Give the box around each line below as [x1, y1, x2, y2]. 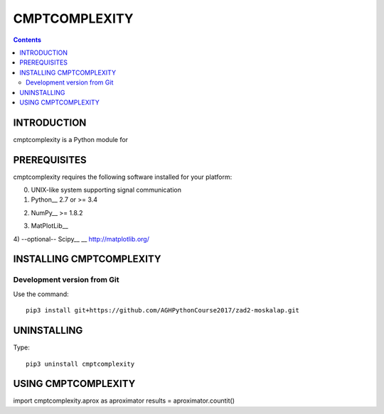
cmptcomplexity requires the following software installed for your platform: [13, 173, 233, 181]
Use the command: [13, 290, 69, 298]
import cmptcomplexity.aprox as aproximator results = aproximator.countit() [13, 396, 235, 405]
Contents [13, 36, 42, 44]
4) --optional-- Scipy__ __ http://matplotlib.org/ [13, 234, 149, 243]
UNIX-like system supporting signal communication [31, 185, 181, 195]
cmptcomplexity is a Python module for [13, 135, 128, 143]
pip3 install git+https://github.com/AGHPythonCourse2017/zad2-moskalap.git [26, 306, 300, 315]
